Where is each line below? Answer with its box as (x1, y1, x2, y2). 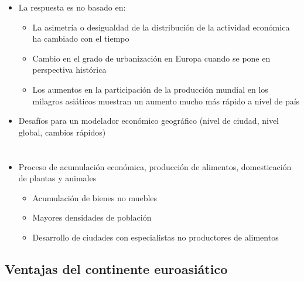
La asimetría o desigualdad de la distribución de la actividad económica (32, 21, 290, 33)
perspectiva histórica (32, 63, 107, 76)
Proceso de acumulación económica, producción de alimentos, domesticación (18, 160, 292, 172)
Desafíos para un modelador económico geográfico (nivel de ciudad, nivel (18, 114, 279, 127)
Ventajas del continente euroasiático (5, 259, 228, 277)
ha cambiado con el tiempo (32, 32, 129, 45)
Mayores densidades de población (32, 211, 152, 224)
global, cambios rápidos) (18, 126, 106, 138)
